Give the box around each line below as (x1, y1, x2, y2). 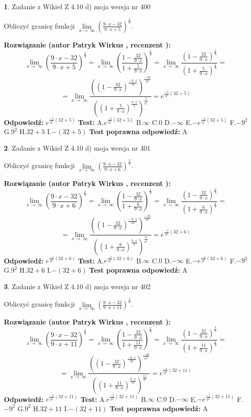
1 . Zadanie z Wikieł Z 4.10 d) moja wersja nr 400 (4, 1, 151, 11)
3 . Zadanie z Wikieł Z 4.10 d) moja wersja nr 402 (4, 281, 151, 291)
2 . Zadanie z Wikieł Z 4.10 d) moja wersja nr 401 (4, 142, 151, 153)
